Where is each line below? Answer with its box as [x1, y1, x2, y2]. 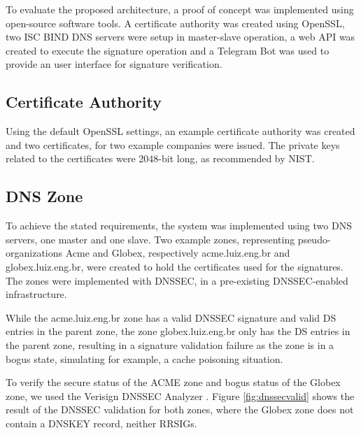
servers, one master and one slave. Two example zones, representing [6, 231, 295, 246]
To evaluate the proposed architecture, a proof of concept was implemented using [6, 2, 354, 16]
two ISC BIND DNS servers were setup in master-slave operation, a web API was [6, 29, 355, 44]
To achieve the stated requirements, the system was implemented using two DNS [6, 218, 352, 233]
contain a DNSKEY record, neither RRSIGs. [6, 415, 197, 430]
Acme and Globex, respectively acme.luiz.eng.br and [65, 245, 290, 260]
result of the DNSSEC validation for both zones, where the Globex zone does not [6, 402, 354, 417]
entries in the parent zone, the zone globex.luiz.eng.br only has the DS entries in [6, 324, 351, 338]
